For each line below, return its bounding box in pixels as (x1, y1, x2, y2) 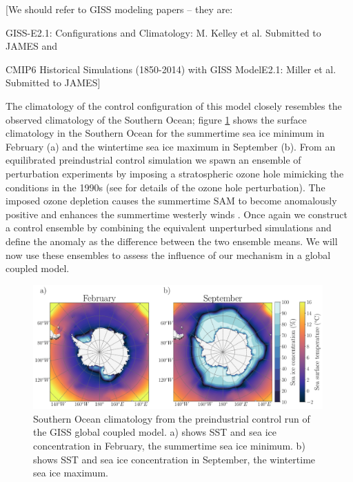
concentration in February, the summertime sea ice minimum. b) (33, 438, 305, 452)
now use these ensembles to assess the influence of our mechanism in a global (6, 247, 331, 262)
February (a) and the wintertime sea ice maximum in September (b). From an (6, 139, 336, 153)
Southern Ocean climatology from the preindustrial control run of (33, 411, 310, 425)
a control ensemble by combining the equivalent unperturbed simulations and (6, 220, 332, 235)
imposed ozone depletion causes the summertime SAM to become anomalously (6, 193, 337, 208)
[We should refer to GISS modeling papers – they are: (6, 2, 233, 16)
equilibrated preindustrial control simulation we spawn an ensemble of (6, 153, 301, 167)
